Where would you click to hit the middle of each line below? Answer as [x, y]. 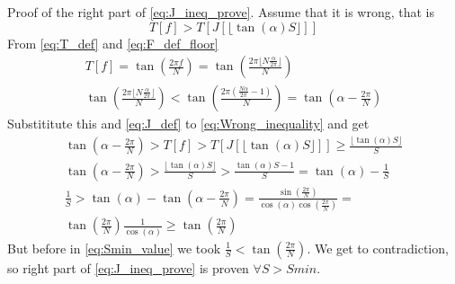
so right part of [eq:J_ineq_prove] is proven [128, 267]
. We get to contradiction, [378, 248]
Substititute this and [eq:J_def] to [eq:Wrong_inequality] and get [188, 124]
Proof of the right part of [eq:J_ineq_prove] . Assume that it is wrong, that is [221, 12]
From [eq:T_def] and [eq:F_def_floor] [113, 43]
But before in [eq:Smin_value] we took [114, 248]
